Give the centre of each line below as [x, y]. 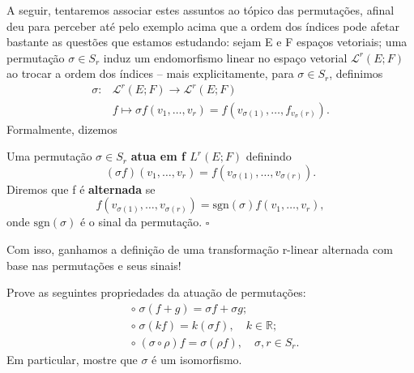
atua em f [158, 156]
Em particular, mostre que [72, 359]
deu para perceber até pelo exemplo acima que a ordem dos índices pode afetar [203, 26]
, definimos [356, 73]
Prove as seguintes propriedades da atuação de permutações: [156, 292]
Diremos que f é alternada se [81, 189]
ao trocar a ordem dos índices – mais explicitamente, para [150, 73]
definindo [269, 156]
